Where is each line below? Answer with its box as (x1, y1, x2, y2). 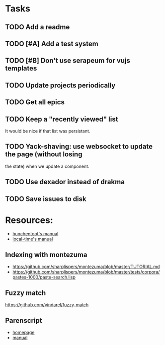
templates (5, 64, 37, 72)
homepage (12, 329, 35, 335)
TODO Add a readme (5, 23, 70, 31)
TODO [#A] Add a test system (5, 39, 98, 48)
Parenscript (5, 316, 42, 325)
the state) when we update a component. (5, 163, 89, 169)
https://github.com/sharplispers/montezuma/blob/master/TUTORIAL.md (12, 264, 160, 270)
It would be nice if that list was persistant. (5, 128, 90, 134)
